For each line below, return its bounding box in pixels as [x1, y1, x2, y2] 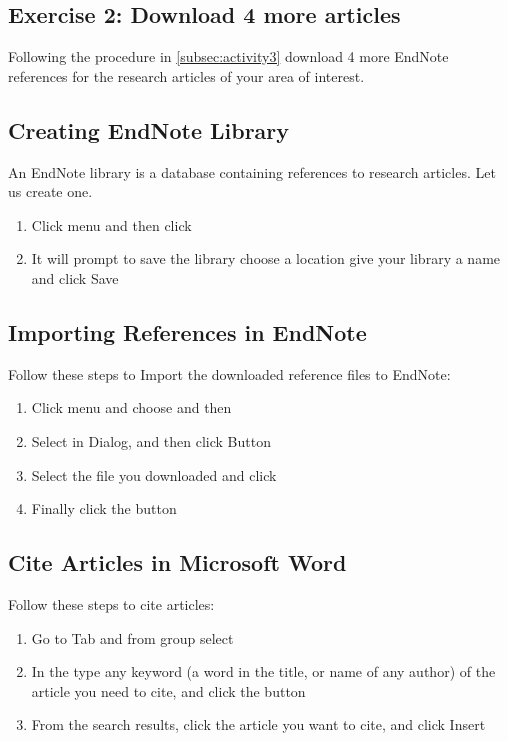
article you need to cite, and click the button [31, 680, 306, 701]
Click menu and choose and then [31, 397, 232, 418]
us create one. [8, 181, 93, 202]
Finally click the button [31, 498, 177, 519]
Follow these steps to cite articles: [8, 593, 215, 614]
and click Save [31, 267, 119, 288]
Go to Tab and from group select [31, 627, 234, 648]
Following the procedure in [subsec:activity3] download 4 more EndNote [8, 46, 449, 67]
